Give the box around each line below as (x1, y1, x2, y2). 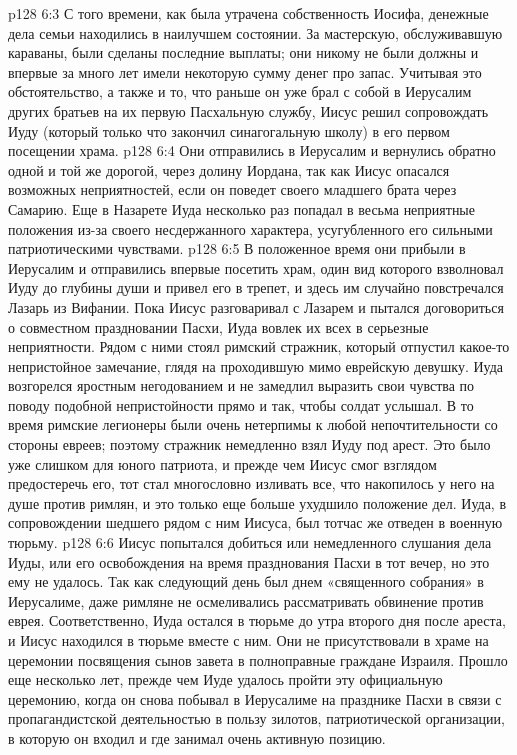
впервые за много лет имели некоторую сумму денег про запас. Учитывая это (8, 61, 482, 82)
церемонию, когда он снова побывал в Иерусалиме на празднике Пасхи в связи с (8, 688, 502, 709)
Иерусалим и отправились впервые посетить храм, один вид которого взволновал (8, 257, 504, 278)
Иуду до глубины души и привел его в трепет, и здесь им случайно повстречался (8, 277, 504, 298)
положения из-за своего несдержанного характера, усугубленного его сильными (8, 218, 493, 239)
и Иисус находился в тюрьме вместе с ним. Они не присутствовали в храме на (8, 630, 489, 650)
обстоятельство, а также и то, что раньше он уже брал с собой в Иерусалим (8, 81, 472, 102)
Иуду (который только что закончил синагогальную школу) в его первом (8, 120, 450, 141)
